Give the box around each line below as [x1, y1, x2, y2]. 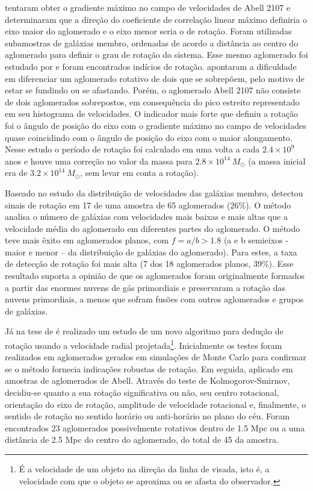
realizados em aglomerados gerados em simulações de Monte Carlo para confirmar [5, 351, 306, 363]
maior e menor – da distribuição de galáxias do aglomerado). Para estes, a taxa [5, 245, 297, 258]
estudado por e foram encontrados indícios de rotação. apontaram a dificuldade [5, 60, 297, 72]
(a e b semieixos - [223, 234, 288, 246]
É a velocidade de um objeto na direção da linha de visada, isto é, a [19, 463, 270, 475]
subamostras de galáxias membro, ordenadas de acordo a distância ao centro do [5, 36, 299, 49]
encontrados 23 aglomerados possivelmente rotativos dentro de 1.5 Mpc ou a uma [5, 421, 305, 434]
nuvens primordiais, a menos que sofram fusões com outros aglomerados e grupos [5, 293, 304, 305]
